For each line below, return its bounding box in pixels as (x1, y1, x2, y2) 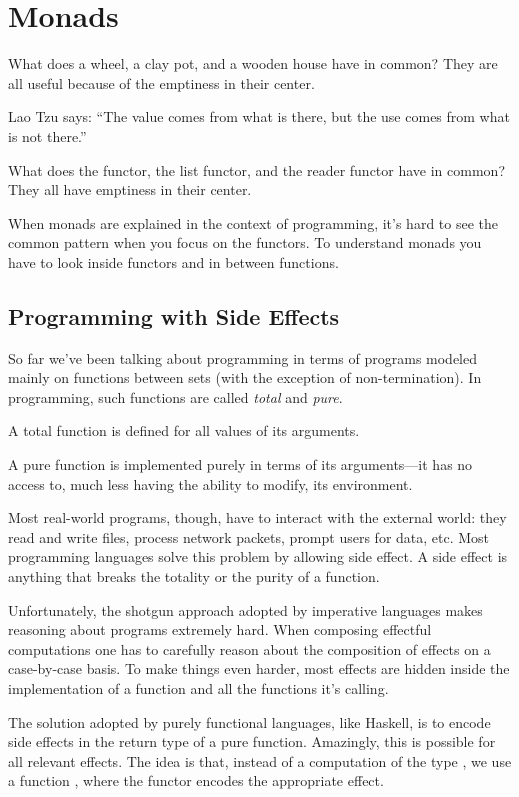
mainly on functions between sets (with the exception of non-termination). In (8, 367, 482, 388)
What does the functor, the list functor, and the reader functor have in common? (8, 159, 505, 180)
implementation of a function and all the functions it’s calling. (8, 677, 389, 698)
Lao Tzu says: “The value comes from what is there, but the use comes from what (8, 106, 510, 127)
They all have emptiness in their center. (8, 179, 252, 200)
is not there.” (8, 125, 87, 146)
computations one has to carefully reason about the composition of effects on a (8, 638, 491, 659)
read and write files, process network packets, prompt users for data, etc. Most (8, 526, 490, 547)
